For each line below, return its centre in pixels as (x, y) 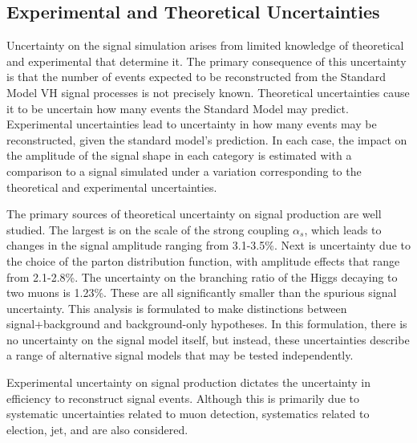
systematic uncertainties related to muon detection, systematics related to (188, 414)
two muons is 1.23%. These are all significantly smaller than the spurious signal (202, 293)
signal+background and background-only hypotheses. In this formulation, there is (207, 324)
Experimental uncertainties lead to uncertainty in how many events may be (192, 124)
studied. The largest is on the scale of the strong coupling (148, 229)
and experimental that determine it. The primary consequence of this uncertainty (206, 61)
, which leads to (343, 229)
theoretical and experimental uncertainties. (112, 187)
